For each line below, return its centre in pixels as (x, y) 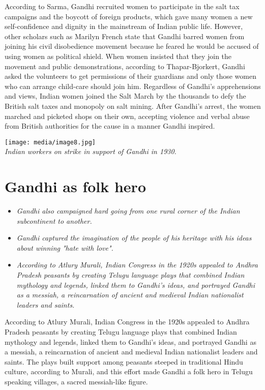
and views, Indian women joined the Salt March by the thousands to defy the (125, 96)
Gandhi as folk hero (75, 186)
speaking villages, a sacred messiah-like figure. (76, 381)
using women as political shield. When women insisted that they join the (118, 56)
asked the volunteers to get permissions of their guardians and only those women (130, 76)
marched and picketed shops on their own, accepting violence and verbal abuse (127, 116)
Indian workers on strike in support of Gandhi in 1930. (91, 151)
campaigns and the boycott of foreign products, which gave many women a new (129, 16)
